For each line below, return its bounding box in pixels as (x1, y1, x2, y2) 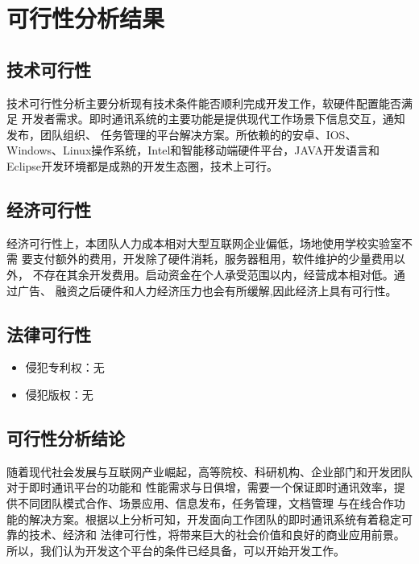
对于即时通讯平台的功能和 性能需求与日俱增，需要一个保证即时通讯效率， (6, 479, 394, 496)
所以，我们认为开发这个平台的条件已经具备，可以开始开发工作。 (6, 541, 345, 558)
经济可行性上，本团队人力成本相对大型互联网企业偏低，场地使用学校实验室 (6, 234, 401, 251)
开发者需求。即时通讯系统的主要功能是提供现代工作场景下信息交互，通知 (21, 110, 405, 127)
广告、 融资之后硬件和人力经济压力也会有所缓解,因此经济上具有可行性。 (17, 282, 397, 298)
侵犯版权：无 (25, 385, 93, 402)
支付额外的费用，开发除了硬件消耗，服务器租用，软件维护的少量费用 (32, 250, 394, 267)
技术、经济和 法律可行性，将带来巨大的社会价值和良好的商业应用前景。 (28, 526, 405, 543)
